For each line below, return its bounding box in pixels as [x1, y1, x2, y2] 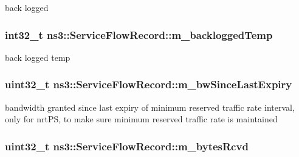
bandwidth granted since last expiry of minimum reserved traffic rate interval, [5, 100, 295, 113]
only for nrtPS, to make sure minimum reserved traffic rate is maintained [5, 113, 278, 125]
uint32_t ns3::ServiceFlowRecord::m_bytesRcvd [5, 138, 249, 153]
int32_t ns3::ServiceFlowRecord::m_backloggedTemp [5, 27, 273, 42]
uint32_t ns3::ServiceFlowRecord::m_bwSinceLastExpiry [5, 77, 292, 92]
